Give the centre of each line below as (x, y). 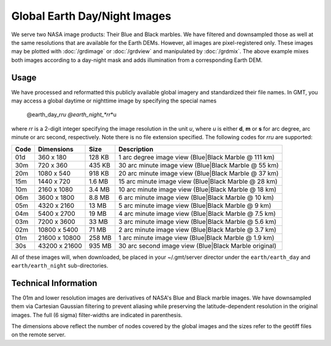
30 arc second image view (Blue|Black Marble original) (198, 245)
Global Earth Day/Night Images (91, 16)
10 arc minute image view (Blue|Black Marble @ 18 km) (198, 189)
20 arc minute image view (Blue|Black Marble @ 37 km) (199, 173)
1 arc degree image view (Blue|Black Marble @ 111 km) (197, 157)
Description (136, 149)
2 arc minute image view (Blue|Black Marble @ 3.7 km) (198, 229)
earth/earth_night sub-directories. (60, 265)
